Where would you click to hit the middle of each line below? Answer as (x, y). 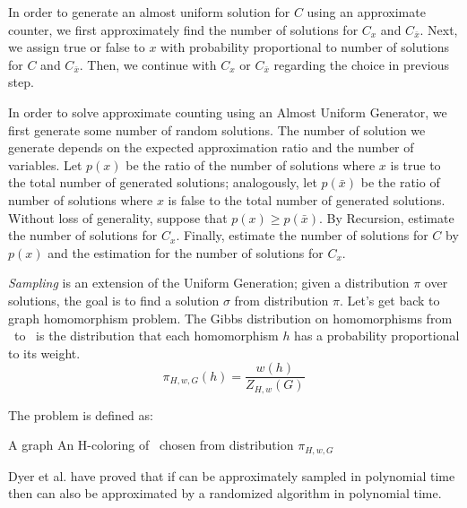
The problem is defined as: (81, 414)
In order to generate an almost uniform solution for (149, 12)
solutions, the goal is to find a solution (114, 300)
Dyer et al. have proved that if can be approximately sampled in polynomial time (232, 475)
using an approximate (366, 12)
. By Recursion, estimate (386, 217)
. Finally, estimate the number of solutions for (302, 235)
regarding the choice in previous (361, 64)
